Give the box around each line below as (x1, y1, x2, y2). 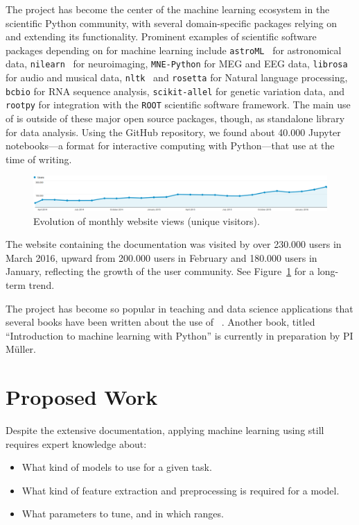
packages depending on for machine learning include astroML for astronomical (6, 42, 342, 57)
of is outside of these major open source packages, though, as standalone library (6, 111, 345, 126)
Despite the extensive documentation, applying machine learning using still (6, 423, 324, 437)
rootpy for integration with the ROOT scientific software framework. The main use (6, 97, 351, 112)
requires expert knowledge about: (6, 436, 147, 451)
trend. (28, 277, 55, 292)
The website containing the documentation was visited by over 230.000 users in (6, 237, 342, 251)
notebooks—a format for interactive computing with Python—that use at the (6, 138, 335, 153)
